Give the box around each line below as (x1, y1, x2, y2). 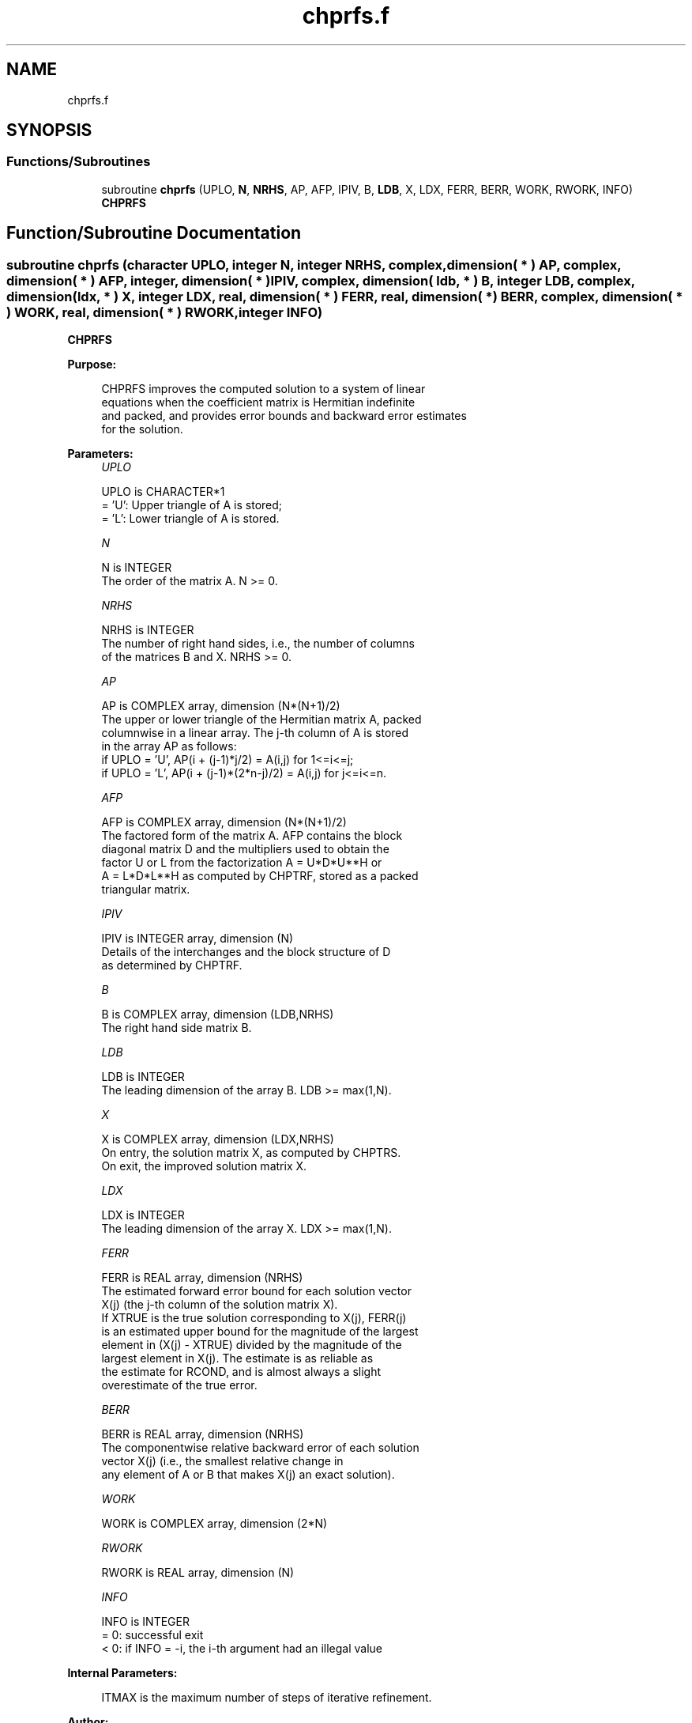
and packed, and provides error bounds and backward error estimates (101, 409, 467, 423)
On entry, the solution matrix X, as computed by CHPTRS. (101, 1146, 401, 1160)
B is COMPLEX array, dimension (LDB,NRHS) (101, 1007, 334, 1022)
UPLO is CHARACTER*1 (101, 485, 225, 499)
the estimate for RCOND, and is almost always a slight (101, 1365, 382, 1379)
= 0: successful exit (101, 1628, 204, 1642)
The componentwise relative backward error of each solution (101, 1441, 419, 1455)
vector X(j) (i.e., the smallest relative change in (101, 1454, 344, 1468)
